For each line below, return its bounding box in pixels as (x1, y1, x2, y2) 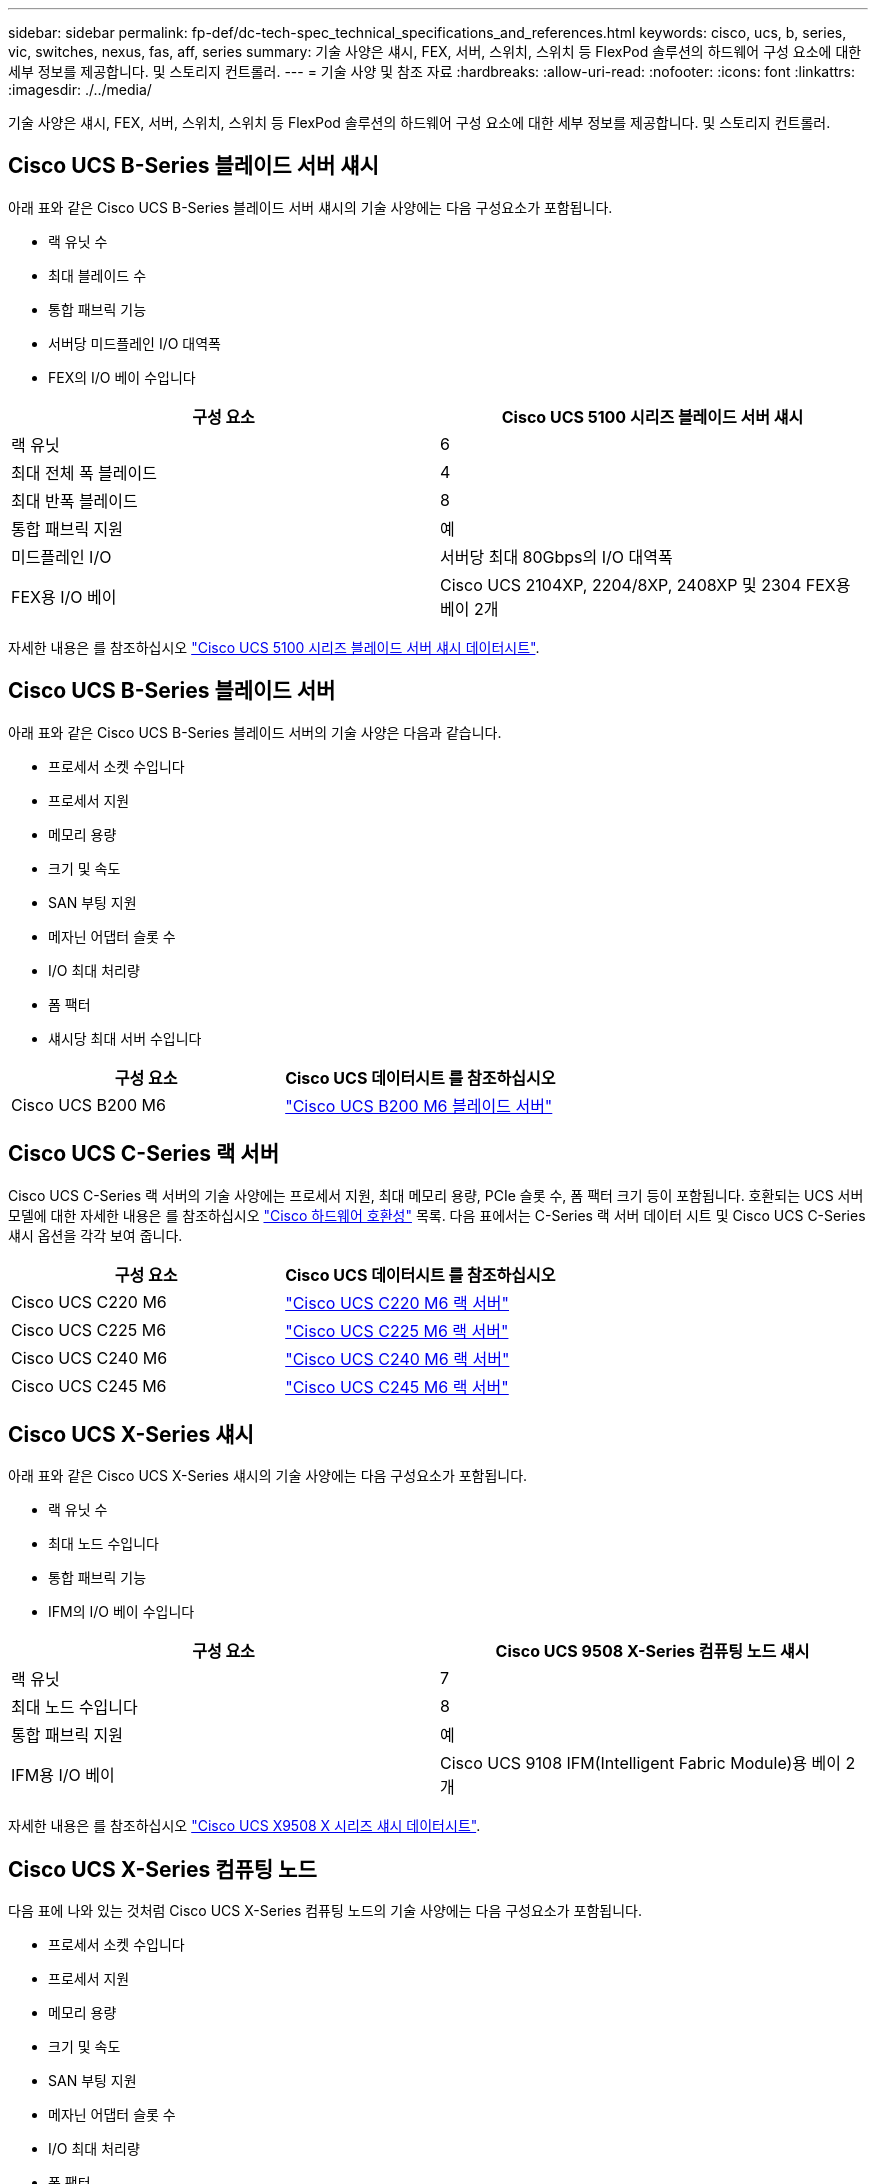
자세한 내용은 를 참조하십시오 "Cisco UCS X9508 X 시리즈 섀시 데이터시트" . (8, 1817, 481, 1835)
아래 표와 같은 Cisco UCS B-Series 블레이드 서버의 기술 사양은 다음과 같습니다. (8, 723, 502, 741)
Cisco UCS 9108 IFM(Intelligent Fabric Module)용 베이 (440, 1753, 842, 1774)
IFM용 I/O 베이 (11, 1765, 115, 1786)
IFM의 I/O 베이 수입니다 (48, 1603, 195, 1621)
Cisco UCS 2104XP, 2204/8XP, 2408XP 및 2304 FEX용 (440, 574, 851, 595)
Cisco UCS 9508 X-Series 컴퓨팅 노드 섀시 (495, 1641, 810, 1662)
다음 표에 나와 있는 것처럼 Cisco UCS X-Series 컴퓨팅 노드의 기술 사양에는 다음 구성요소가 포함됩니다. (8, 1902, 642, 1920)
